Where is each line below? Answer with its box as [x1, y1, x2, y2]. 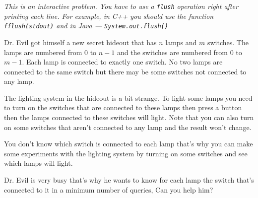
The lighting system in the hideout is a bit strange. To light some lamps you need [4, 92, 253, 103]
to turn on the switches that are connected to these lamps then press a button [4, 102, 242, 113]
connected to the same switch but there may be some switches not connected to [4, 66, 247, 76]
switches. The [207, 37, 249, 47]
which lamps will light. [4, 158, 73, 168]
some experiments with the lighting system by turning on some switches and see [4, 148, 248, 158]
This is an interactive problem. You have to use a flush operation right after [4, 1, 238, 11]
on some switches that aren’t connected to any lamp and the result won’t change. [4, 122, 252, 132]
